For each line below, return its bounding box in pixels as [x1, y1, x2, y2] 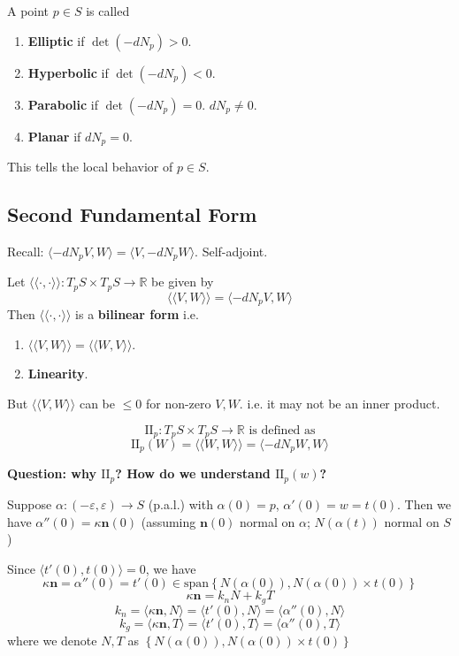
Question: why [7, 464, 96, 483]
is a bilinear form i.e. [75, 305, 199, 324]
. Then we [396, 494, 452, 513]
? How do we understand [115, 464, 271, 483]
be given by [151, 272, 214, 291]
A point [7, 2, 50, 19]
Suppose [7, 494, 52, 513]
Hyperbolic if [27, 63, 109, 81]
